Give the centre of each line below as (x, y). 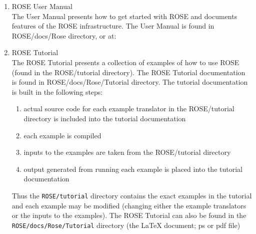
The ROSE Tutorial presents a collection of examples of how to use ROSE (125, 62)
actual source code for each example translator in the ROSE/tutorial (129, 108)
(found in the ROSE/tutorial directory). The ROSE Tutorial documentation (128, 72)
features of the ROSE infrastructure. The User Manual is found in (113, 26)
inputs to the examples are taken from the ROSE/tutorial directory (127, 152)
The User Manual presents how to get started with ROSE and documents (124, 16)
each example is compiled (62, 135)
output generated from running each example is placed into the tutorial (133, 169)
